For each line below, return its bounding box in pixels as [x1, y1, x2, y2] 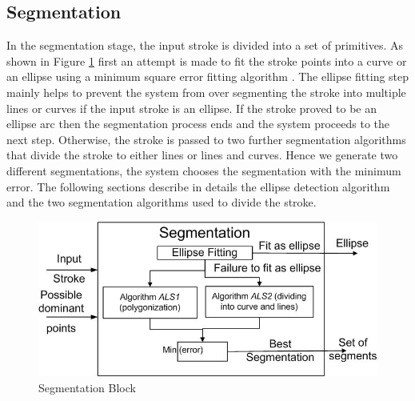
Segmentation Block [38, 379, 136, 395]
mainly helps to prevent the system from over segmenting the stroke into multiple [6, 83, 406, 100]
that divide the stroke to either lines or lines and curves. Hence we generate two [6, 146, 398, 163]
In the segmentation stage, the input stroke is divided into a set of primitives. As [6, 37, 404, 54]
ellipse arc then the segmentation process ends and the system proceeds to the [6, 115, 389, 132]
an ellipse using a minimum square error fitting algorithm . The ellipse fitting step [6, 68, 409, 85]
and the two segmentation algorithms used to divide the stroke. [6, 194, 317, 211]
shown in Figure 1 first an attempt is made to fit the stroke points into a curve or [6, 52, 407, 69]
